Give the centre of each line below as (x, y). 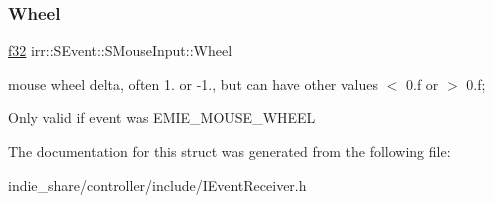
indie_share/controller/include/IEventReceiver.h (157, 184)
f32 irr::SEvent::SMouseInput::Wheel (120, 50)
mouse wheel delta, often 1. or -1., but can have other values (193, 83)
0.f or (422, 83)
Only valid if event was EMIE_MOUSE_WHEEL (162, 117)
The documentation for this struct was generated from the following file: (229, 151)
